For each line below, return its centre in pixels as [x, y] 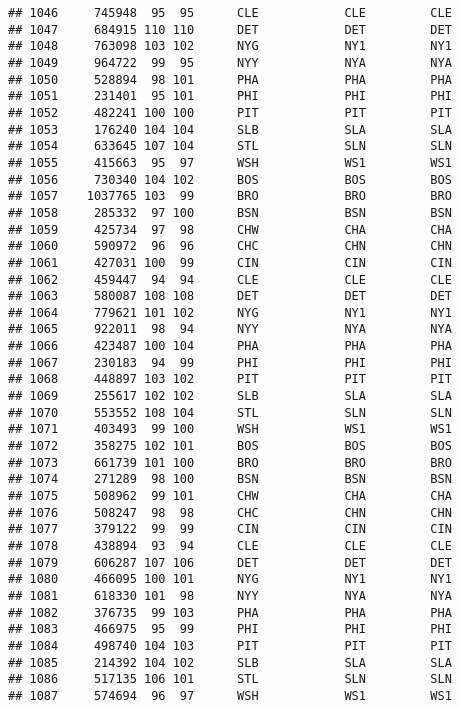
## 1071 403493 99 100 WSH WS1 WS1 [230, 429]
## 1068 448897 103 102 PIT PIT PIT [230, 379]
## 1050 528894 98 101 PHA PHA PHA [230, 79]
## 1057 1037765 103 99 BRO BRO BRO [230, 196]
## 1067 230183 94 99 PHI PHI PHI [230, 362]
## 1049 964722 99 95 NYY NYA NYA [230, 62]
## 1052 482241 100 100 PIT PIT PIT [230, 112]
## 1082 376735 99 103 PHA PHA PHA [230, 612]
